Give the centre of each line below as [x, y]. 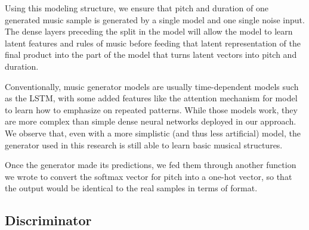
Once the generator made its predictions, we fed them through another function [151, 165]
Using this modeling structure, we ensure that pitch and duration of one [137, 8]
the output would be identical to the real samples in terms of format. [131, 188]
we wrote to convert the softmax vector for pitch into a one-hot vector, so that [149, 176]
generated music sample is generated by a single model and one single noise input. [155, 19]
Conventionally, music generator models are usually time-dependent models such [152, 86]
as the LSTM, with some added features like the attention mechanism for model [151, 98]
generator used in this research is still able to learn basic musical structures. [144, 144]
